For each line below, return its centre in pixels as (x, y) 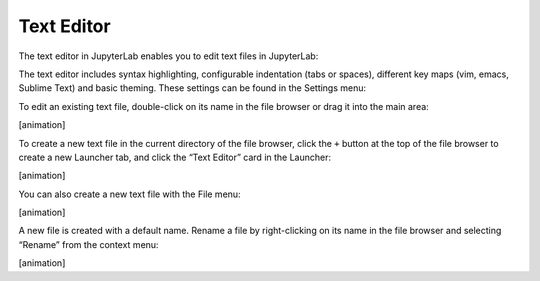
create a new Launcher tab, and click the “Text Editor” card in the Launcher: (175, 157)
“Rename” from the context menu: (88, 244)
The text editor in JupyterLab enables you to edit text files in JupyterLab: (168, 56)
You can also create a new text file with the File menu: (129, 194)
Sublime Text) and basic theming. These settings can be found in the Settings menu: (192, 88)
